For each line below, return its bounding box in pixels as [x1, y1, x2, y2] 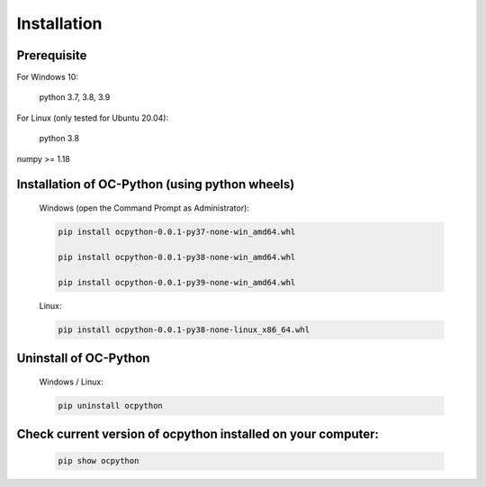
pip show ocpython [58, 455, 139, 466]
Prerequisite [16, 48, 87, 63]
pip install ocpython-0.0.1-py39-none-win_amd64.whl [58, 277, 296, 287]
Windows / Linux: [39, 376, 103, 387]
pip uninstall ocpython [58, 401, 164, 410]
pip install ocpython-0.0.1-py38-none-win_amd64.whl [58, 252, 296, 262]
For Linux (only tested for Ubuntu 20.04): [16, 113, 169, 123]
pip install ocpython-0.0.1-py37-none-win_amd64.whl [58, 227, 296, 238]
